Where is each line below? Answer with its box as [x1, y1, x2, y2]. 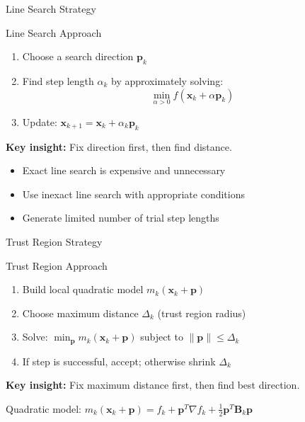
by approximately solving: [110, 73, 224, 88]
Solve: [22, 329, 48, 344]
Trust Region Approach [6, 258, 108, 273]
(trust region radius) [157, 305, 246, 320]
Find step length [22, 73, 94, 88]
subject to [140, 329, 183, 344]
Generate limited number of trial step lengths [22, 210, 219, 225]
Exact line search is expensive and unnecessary [22, 163, 226, 178]
